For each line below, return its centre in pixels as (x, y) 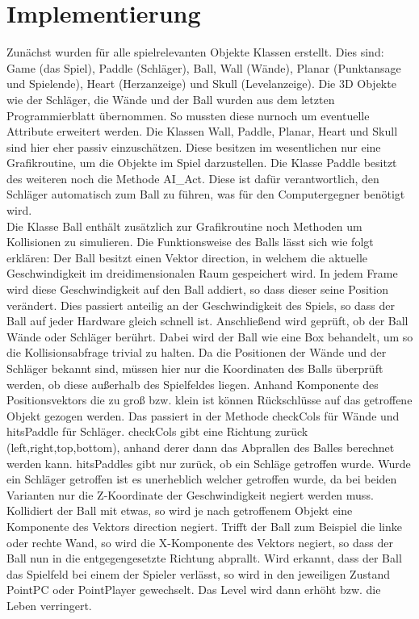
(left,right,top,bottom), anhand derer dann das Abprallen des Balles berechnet (201, 447)
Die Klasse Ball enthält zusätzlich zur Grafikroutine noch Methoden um (184, 226)
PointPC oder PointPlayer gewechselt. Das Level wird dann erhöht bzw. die (194, 590)
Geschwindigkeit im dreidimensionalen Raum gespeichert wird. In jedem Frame (202, 273)
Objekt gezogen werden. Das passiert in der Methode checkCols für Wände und (203, 415)
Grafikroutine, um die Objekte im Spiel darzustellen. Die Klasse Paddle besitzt (202, 163)
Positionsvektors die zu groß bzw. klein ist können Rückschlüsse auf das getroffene (209, 400)
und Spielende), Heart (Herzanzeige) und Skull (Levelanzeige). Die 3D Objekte (201, 84)
